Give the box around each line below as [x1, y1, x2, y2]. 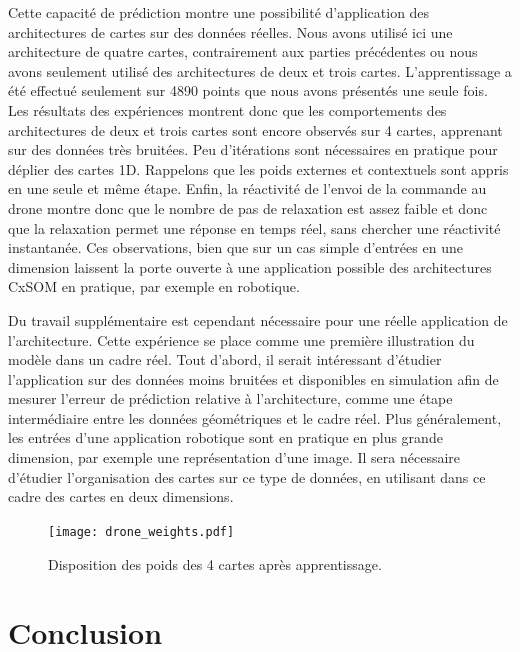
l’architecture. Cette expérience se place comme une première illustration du [8, 329, 475, 350]
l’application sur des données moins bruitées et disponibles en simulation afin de [8, 368, 499, 389]
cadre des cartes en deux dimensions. [8, 486, 234, 507]
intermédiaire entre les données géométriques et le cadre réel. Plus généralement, [8, 407, 502, 428]
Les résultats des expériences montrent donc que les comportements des [8, 99, 447, 120]
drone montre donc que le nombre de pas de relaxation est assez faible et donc [8, 197, 488, 218]
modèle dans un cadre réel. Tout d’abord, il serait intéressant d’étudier [8, 349, 442, 370]
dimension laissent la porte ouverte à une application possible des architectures [8, 256, 492, 277]
